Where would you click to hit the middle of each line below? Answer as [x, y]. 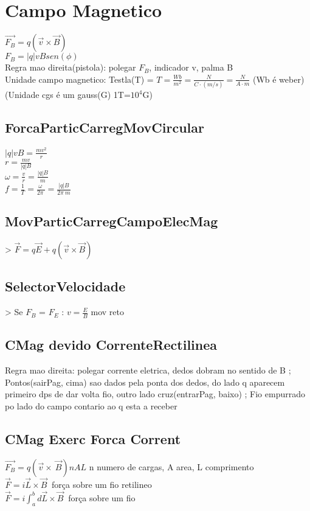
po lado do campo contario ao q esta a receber [91, 406]
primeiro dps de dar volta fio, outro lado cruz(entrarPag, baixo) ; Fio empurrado [155, 394]
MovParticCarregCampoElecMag [112, 221]
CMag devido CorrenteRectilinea [111, 345]
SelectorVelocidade [65, 286]
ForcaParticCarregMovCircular [105, 127]
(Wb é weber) [278, 79]
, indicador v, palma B [191, 67]
